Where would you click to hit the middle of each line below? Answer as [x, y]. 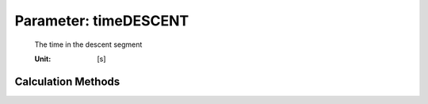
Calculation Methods [67, 81]
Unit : [43, 59]
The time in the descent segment [88, 44]
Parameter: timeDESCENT [102, 21]
